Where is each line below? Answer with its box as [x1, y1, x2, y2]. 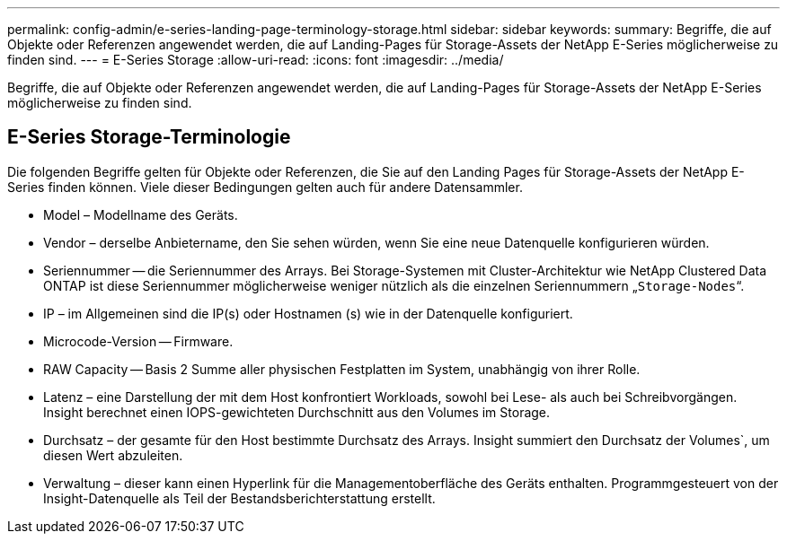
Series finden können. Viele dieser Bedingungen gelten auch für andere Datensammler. [7, 179, 523, 195]
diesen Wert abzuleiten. [43, 447, 183, 463]
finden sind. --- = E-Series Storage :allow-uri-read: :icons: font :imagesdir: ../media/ [7, 52, 504, 67]
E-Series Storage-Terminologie [7, 126, 291, 149]
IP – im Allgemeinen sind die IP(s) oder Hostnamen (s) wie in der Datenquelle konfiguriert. [43, 305, 573, 321]
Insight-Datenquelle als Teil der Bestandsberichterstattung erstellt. [43, 490, 436, 506]
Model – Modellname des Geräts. [43, 206, 238, 223]
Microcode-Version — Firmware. [43, 333, 234, 349]
